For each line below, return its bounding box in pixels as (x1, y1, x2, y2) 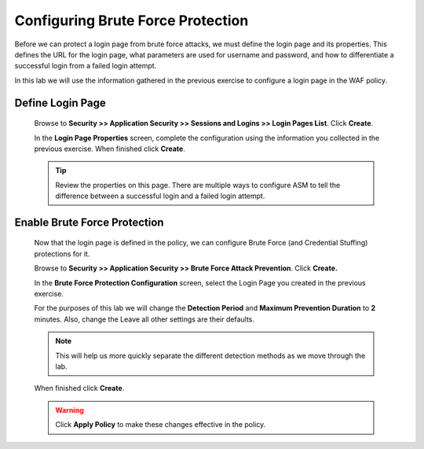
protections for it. (34, 248, 90, 259)
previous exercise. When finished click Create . (34, 144, 186, 153)
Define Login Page (14, 96, 106, 109)
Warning (55, 405, 84, 414)
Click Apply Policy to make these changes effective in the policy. (55, 420, 266, 429)
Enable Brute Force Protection (14, 215, 164, 229)
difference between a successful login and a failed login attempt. (55, 191, 265, 201)
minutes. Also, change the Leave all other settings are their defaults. (34, 315, 254, 324)
